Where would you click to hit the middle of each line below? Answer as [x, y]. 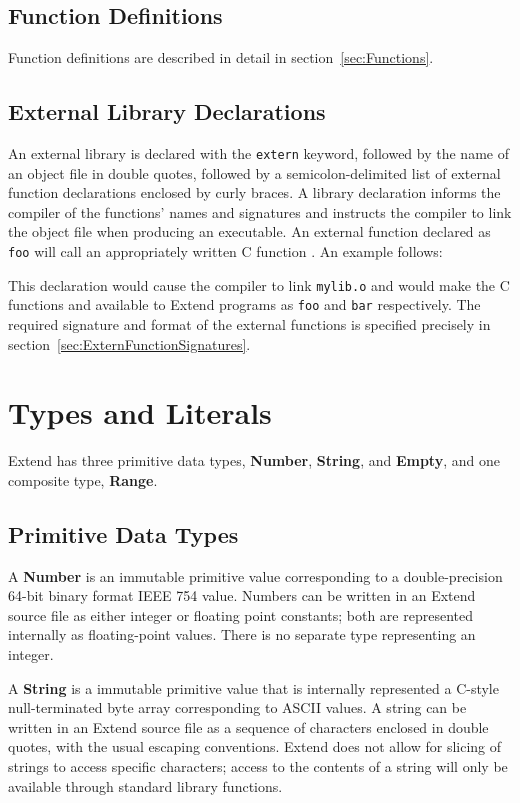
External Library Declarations [167, 111]
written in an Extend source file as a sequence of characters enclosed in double [248, 726]
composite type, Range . [83, 479]
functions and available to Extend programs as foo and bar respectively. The [244, 304]
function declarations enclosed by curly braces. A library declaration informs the [254, 192]
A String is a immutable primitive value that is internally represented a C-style [253, 687]
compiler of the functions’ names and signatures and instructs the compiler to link [260, 211]
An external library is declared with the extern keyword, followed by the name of [258, 153]
